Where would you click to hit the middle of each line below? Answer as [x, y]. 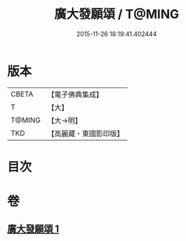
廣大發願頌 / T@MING [117, 14]
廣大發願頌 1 [33, 229]
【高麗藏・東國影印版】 [86, 133]
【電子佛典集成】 [75, 94]
